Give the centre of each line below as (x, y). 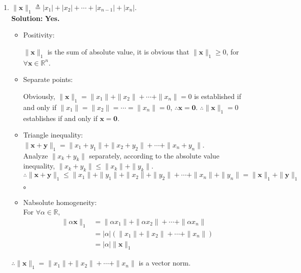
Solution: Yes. (35, 18)
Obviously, (39, 96)
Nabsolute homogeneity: (60, 202)
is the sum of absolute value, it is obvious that (118, 51)
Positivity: (39, 35)
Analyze (35, 155)
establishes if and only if (60, 118)
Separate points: (48, 79)
